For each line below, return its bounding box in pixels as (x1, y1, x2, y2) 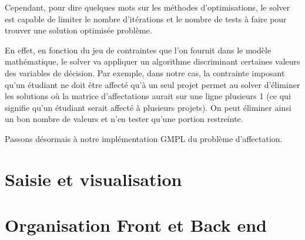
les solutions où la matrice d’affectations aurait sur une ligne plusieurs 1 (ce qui (5, 90, 291, 102)
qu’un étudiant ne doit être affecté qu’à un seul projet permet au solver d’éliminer (5, 78, 300, 90)
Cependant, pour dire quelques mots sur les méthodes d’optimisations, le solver (5, 1, 290, 13)
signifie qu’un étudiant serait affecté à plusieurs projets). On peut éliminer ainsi (5, 101, 291, 113)
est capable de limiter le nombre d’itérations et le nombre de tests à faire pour (5, 12, 287, 25)
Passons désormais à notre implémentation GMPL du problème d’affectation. (5, 132, 283, 144)
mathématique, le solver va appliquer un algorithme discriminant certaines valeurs (5, 55, 300, 67)
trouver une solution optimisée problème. (5, 24, 152, 36)
